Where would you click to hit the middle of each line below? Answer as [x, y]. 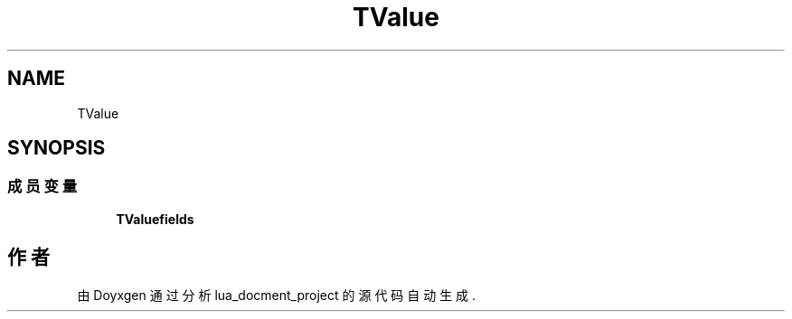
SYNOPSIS [57, 148]
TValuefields [155, 219]
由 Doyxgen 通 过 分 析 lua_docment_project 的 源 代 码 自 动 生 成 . [277, 295]
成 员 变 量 [42, 187]
